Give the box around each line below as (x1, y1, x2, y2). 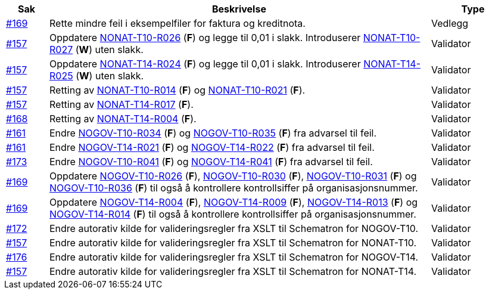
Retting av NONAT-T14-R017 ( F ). (49, 98, 194, 110)
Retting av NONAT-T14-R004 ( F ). (49, 113, 197, 125)
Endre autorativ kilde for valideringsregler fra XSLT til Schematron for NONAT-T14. (49, 265, 417, 277)
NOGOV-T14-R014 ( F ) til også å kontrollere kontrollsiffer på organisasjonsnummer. (49, 208, 416, 220)
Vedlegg (431, 17, 469, 29)
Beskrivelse (212, 3, 266, 15)
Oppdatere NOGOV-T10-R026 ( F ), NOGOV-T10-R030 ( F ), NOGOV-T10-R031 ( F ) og (49, 170, 417, 182)
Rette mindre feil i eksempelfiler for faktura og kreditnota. (49, 17, 306, 29)
